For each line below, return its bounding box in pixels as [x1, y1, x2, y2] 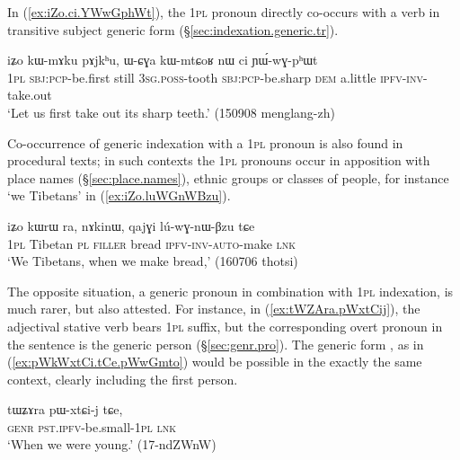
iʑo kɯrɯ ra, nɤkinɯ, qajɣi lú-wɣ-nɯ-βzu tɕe [7, 216, 255, 234]
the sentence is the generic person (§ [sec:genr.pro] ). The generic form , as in [7, 334, 424, 353]
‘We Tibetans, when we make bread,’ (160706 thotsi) [7, 252, 298, 270]
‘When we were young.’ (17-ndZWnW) [7, 435, 217, 454]
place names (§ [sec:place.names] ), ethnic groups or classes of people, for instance [7, 168, 449, 187]
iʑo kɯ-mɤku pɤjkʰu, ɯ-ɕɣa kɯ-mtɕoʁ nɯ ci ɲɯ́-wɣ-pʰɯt [7, 50, 318, 69]
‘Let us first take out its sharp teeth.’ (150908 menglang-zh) [7, 102, 335, 121]
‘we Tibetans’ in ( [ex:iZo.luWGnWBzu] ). [7, 186, 231, 205]
